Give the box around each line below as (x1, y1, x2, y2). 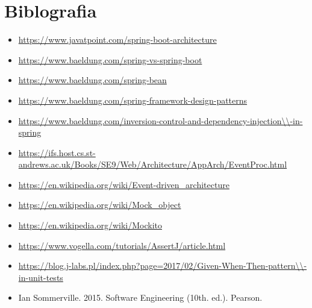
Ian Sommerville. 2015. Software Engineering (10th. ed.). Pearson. (18, 291, 263, 304)
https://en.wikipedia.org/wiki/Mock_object (18, 198, 181, 211)
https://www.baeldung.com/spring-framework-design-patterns (18, 93, 248, 106)
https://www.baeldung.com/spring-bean (18, 74, 167, 86)
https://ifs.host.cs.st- (18, 146, 96, 159)
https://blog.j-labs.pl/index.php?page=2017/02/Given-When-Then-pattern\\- (18, 259, 307, 272)
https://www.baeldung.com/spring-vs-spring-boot (18, 53, 202, 66)
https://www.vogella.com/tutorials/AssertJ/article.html (18, 239, 226, 251)
